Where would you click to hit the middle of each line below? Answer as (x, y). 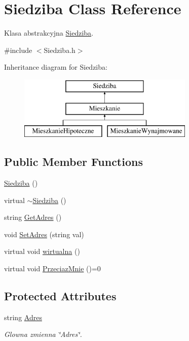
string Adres (23, 317)
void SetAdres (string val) (44, 234)
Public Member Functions (73, 162)
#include (18, 50)
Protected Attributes (60, 296)
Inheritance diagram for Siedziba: (56, 67)
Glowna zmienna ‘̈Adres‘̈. (43, 334)
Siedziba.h (60, 50)
